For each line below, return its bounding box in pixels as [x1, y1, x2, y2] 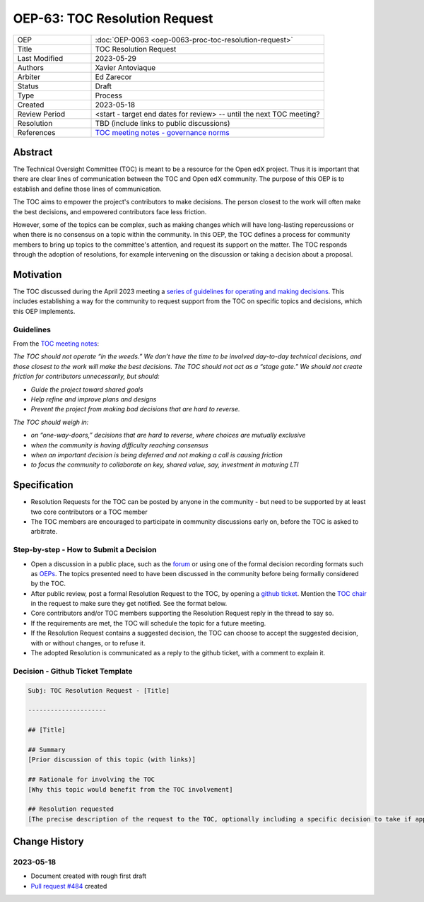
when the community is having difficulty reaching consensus [30, 440, 208, 449]
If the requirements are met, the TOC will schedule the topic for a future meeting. [30, 619, 266, 627]
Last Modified [17, 53, 64, 63]
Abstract [13, 146, 53, 158]
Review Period [17, 109, 66, 119]
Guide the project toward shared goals [30, 385, 143, 394]
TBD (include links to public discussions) [95, 118, 230, 128]
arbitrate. [30, 527, 58, 536]
